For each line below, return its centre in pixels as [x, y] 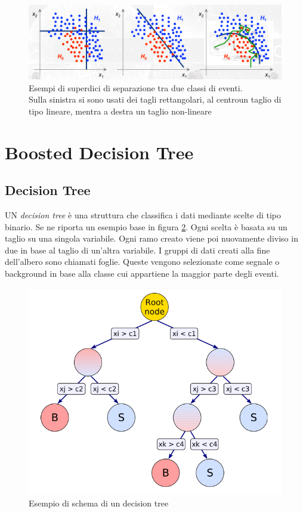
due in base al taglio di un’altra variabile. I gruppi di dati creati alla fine [137, 250]
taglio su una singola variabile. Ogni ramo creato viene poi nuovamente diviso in [151, 238]
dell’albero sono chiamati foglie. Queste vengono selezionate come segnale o [142, 262]
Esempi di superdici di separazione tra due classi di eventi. [136, 87]
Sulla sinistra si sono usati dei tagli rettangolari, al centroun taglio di [155, 99]
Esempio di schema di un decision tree [99, 503]
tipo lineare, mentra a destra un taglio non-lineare [120, 111]
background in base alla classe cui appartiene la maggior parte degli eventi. [142, 274]
